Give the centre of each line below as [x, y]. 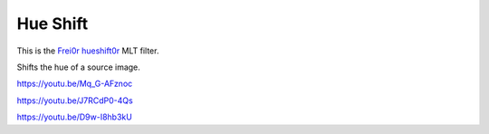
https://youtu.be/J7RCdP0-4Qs [75, 100]
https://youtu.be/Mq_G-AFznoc [75, 84]
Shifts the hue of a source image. [78, 67]
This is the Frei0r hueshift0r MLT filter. [88, 51]
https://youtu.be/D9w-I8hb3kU [75, 117]
